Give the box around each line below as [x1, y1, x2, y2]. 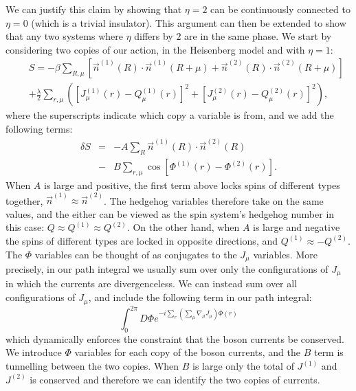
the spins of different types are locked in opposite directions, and [5, 233, 278, 247]
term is [313, 345, 344, 359]
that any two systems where [5, 29, 123, 43]
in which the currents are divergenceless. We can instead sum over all [5, 276, 298, 291]
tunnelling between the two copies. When [5, 359, 179, 372]
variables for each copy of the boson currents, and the [74, 345, 301, 359]
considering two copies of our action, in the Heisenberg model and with [5, 42, 305, 56]
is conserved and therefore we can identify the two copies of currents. [30, 372, 320, 386]
